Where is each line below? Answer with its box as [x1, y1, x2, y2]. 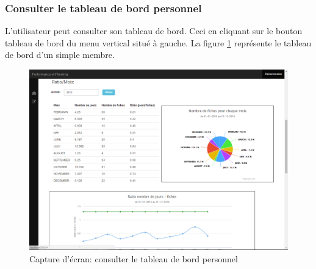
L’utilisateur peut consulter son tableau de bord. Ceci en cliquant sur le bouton [5, 24, 303, 37]
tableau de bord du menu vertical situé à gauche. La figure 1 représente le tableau [5, 36, 312, 49]
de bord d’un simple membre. [5, 48, 115, 61]
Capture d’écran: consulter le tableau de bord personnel [29, 253, 238, 265]
